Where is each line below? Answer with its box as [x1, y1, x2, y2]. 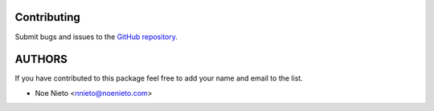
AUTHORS [14, 53, 68, 66]
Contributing [14, 10, 80, 24]
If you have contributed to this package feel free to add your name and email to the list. [14, 73, 303, 83]
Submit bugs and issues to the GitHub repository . [14, 32, 178, 42]
